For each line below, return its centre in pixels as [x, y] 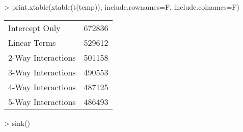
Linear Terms [32, 42]
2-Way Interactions [42, 57]
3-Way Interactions [42, 72]
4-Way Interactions [42, 87]
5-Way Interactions [42, 101]
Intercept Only [34, 28]
